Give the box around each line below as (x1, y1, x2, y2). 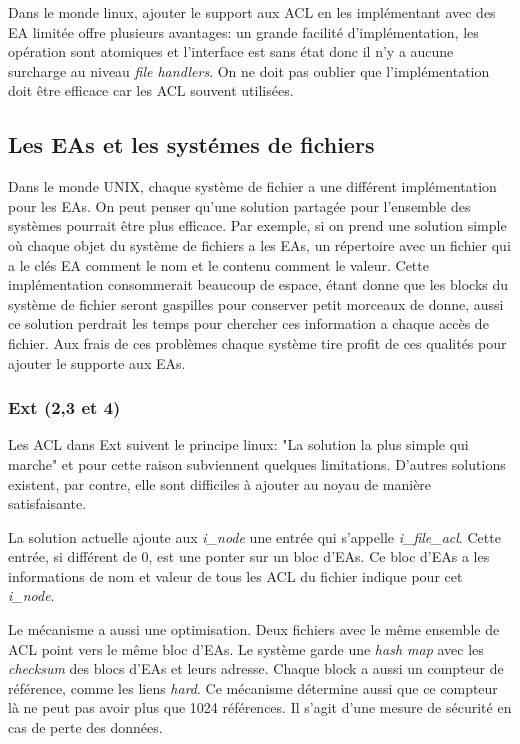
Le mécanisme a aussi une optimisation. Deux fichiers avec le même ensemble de (8, 619, 500, 640)
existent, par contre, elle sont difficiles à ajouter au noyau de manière (8, 473, 432, 494)
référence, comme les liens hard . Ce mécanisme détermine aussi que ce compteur (8, 677, 498, 698)
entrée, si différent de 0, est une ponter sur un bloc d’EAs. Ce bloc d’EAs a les (8, 546, 490, 567)
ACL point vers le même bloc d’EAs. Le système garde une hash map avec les (8, 638, 484, 659)
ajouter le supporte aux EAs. (8, 352, 186, 373)
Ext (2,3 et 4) (8, 395, 121, 420)
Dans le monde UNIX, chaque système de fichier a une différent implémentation (8, 176, 497, 197)
